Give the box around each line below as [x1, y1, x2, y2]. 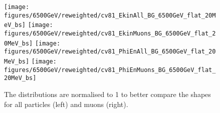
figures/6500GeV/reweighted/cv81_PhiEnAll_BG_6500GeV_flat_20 [4, 48, 216, 55]
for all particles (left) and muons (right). [4, 98, 128, 109]
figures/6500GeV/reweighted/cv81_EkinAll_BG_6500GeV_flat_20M [4, 11, 216, 19]
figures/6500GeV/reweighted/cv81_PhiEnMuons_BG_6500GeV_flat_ [4, 66, 216, 73]
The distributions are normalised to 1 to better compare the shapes [4, 88, 211, 99]
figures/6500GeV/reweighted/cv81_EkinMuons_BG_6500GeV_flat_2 [4, 29, 216, 37]
